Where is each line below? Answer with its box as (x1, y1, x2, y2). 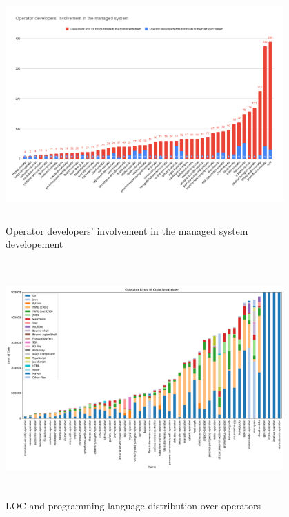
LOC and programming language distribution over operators (6, 498, 261, 512)
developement (6, 237, 63, 251)
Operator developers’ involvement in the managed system (6, 223, 248, 237)
